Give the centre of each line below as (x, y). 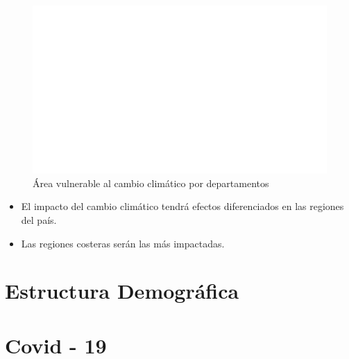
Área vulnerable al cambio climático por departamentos (151, 183)
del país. (39, 220)
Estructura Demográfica (122, 291)
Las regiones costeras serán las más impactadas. (123, 243)
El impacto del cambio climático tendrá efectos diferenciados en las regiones (182, 206)
